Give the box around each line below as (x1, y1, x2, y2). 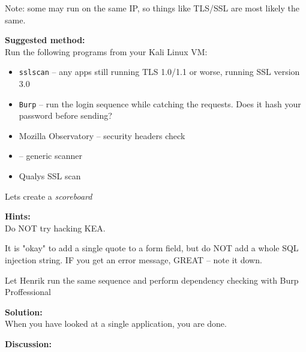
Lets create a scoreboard (5, 189, 92, 202)
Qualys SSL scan (19, 170, 81, 182)
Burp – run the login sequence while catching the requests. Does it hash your (19, 97, 301, 110)
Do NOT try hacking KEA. (5, 221, 106, 234)
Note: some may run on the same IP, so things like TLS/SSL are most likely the (5, 2, 299, 14)
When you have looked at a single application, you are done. (5, 317, 227, 330)
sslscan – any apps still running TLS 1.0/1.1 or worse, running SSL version (19, 65, 300, 78)
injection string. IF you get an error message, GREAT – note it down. (5, 254, 262, 266)
